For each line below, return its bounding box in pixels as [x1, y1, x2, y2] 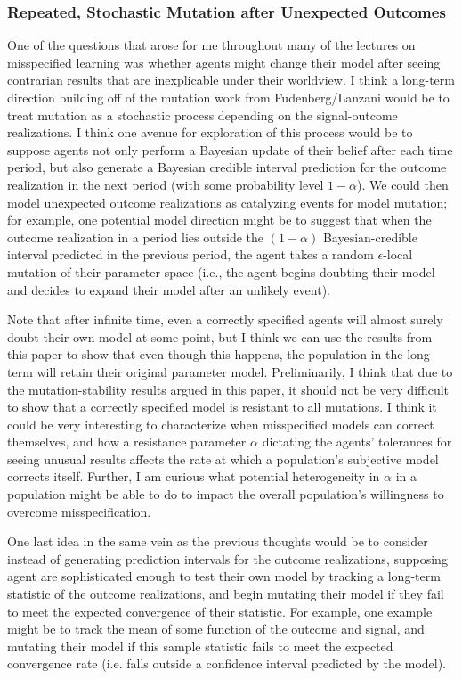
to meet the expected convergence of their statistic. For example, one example [7, 601, 433, 620]
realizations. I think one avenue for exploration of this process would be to [7, 123, 413, 142]
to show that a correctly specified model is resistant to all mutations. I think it [7, 397, 437, 416]
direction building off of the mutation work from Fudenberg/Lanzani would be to [7, 88, 450, 106]
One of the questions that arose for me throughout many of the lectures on [7, 36, 416, 54]
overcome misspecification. [7, 502, 151, 520]
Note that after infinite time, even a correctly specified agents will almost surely [7, 310, 443, 329]
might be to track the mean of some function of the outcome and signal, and [7, 619, 425, 638]
